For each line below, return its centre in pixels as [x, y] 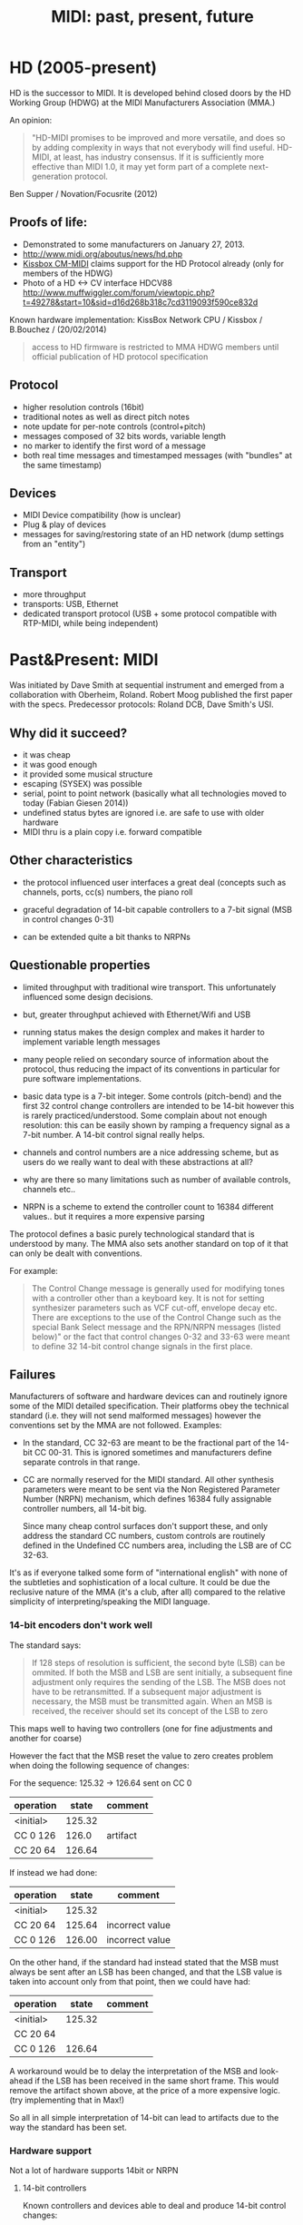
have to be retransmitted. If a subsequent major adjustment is [147, 1691]
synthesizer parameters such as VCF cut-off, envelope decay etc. [154, 1308]
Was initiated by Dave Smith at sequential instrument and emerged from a [147, 685]
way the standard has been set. [68, 2127]
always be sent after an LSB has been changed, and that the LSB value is [146, 1972]
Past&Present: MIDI [84, 660]
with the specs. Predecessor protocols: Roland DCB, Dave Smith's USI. [142, 704]
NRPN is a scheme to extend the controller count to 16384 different [148, 1206]
